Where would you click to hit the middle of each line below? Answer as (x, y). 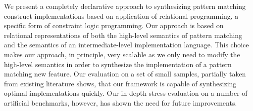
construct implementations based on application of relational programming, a (121, 16)
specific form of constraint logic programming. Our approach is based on (114, 25)
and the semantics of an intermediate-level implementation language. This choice (126, 45)
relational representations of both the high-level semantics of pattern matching (123, 35)
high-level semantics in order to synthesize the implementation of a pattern (118, 64)
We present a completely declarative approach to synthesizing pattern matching (125, 6)
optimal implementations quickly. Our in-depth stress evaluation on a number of (126, 93)
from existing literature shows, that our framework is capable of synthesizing (120, 83)
